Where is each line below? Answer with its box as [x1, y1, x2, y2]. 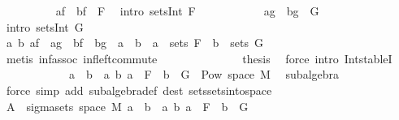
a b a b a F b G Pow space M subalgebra [68, 66, 340, 83]
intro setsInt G [6, 18, 84, 35]
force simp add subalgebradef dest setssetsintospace [6, 81, 272, 98]
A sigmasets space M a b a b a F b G [6, 97, 249, 114]
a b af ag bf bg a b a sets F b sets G [6, 34, 264, 51]
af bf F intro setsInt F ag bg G [55, 2, 319, 19]
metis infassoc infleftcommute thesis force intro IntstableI [6, 49, 392, 66]
